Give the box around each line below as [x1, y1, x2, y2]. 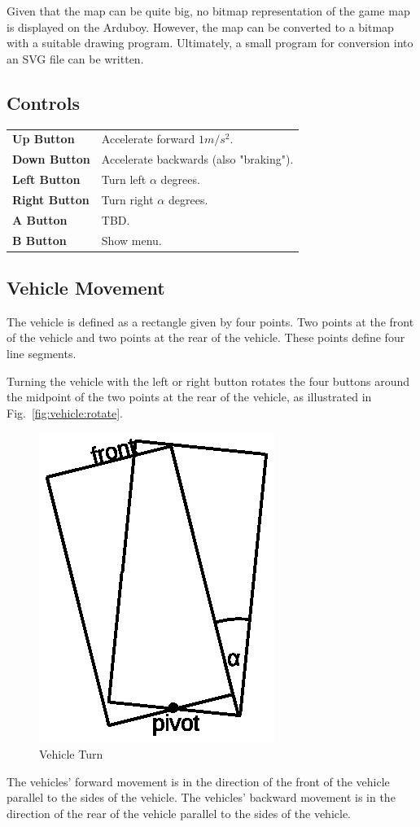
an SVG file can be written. [7, 50, 144, 67]
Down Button [12, 151, 90, 168]
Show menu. [101, 231, 162, 248]
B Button [12, 231, 67, 248]
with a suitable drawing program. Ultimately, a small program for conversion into [7, 34, 413, 51]
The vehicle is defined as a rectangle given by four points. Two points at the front [7, 313, 414, 330]
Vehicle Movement [7, 275, 165, 300]
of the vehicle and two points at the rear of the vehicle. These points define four [7, 329, 405, 346]
